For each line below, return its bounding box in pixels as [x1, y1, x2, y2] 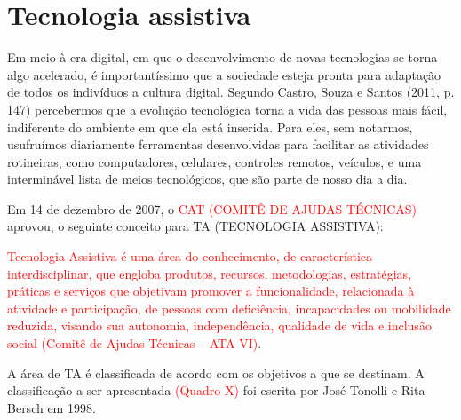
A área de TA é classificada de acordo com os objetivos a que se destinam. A [7, 363, 425, 382]
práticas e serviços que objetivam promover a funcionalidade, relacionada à [7, 281, 415, 300]
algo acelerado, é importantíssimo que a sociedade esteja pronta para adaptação [7, 65, 441, 83]
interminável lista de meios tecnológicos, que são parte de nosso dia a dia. [7, 170, 408, 188]
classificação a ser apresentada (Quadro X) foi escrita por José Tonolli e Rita [7, 381, 425, 400]
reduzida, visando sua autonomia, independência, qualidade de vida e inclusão [7, 316, 432, 335]
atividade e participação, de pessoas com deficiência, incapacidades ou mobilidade [7, 298, 451, 317]
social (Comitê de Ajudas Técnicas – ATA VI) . [7, 334, 262, 353]
